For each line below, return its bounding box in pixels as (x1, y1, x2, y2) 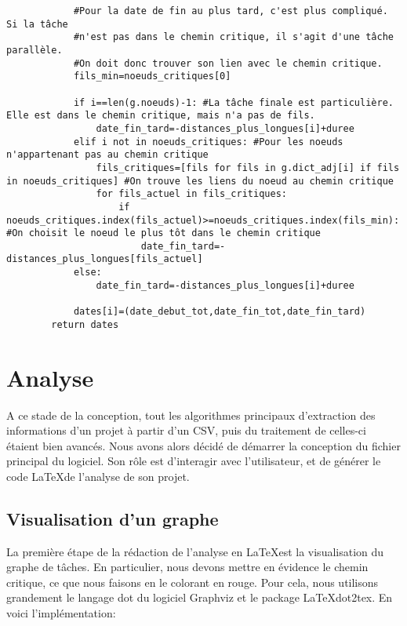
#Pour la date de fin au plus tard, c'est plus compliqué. (73, 5, 388, 16)
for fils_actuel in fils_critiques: (96, 188, 287, 200)
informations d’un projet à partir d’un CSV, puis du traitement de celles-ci (6, 422, 366, 439)
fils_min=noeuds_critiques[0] (73, 71, 231, 82)
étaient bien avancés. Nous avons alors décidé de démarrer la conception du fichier (6, 437, 401, 453)
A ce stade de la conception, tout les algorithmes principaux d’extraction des (6, 406, 376, 423)
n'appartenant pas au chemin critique (6, 149, 209, 161)
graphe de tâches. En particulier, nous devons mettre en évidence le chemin (6, 559, 369, 575)
